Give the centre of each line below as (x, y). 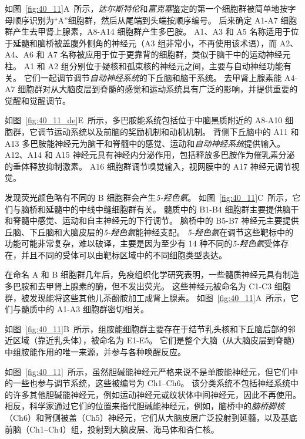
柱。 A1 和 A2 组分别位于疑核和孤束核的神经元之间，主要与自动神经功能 (144, 65)
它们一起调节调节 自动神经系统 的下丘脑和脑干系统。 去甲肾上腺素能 (153, 77)
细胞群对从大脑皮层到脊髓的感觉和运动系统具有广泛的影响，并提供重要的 (158, 89)
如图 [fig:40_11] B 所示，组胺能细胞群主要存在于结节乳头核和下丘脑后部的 (146, 328)
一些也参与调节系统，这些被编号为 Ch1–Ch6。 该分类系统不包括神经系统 (152, 383)
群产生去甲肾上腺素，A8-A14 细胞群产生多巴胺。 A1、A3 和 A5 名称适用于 (148, 31)
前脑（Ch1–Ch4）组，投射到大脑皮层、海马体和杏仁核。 (112, 429)
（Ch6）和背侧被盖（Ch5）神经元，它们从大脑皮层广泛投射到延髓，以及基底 (151, 417)
